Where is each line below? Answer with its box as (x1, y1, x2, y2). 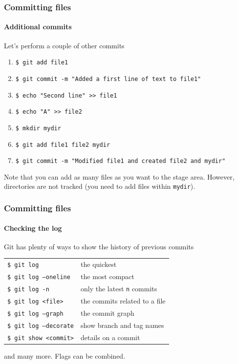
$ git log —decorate (7, 322, 74, 329)
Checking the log (4, 222, 62, 233)
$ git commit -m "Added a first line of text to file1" (15, 75, 201, 82)
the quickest (81, 259, 117, 269)
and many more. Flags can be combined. (4, 350, 126, 361)
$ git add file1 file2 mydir (15, 141, 110, 148)
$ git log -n (7, 285, 49, 293)
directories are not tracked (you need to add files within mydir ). (4, 181, 195, 191)
